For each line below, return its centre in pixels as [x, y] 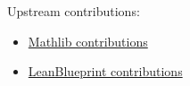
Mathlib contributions [88, 41]
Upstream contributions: [74, 11]
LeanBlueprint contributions [105, 71]
